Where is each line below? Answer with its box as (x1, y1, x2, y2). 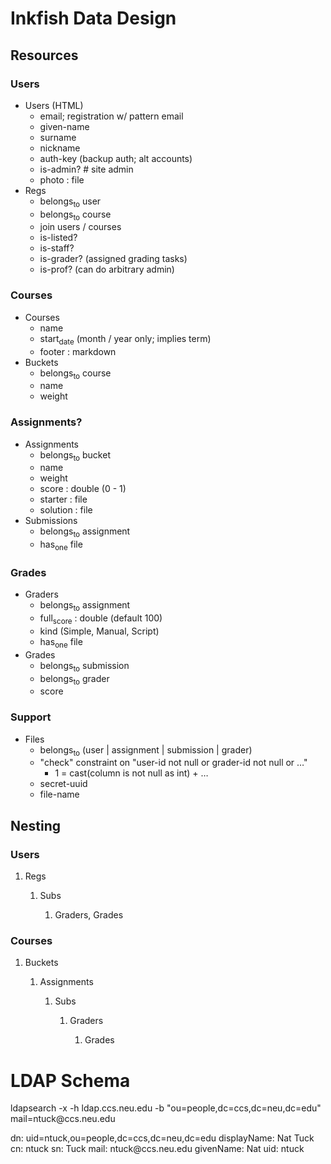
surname (39, 131, 77, 143)
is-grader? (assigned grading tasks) (39, 253, 188, 265)
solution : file (39, 504, 93, 516)
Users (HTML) (24, 99, 84, 111)
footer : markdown (39, 345, 117, 357)
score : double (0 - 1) (39, 483, 127, 495)
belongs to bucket (39, 448, 111, 463)
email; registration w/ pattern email (39, 110, 184, 122)
